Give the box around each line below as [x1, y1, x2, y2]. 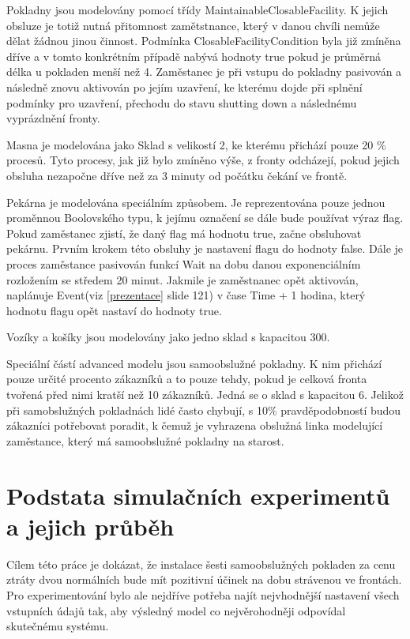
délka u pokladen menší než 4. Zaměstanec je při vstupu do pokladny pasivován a [6, 63, 402, 80]
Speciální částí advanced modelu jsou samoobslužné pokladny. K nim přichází [6, 355, 382, 371]
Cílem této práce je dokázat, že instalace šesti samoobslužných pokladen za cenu [6, 555, 396, 572]
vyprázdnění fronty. [6, 110, 100, 126]
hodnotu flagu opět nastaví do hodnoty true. [6, 302, 222, 318]
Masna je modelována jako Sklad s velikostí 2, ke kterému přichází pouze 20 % [6, 136, 386, 152]
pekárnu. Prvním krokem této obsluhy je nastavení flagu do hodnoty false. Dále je [6, 240, 404, 257]
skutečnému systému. [6, 618, 109, 634]
